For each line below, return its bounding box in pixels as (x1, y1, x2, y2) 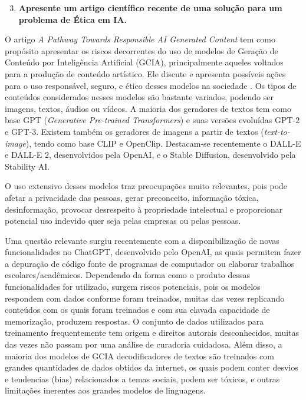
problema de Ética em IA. (18, 13, 127, 25)
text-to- (264, 125, 290, 137)
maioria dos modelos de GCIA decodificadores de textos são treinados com (5, 349, 274, 362)
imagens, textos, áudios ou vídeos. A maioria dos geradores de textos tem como (5, 102, 291, 114)
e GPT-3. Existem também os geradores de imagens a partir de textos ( (5, 125, 264, 137)
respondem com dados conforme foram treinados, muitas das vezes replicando (5, 292, 285, 304)
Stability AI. (5, 160, 50, 172)
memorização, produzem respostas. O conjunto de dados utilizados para (5, 315, 264, 327)
